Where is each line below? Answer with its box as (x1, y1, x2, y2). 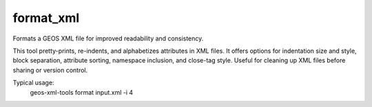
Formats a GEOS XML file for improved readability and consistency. (12, 34, 204, 43)
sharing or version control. (12, 66, 88, 74)
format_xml (12, 10, 80, 25)
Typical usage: (12, 79, 54, 87)
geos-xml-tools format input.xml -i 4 (30, 88, 134, 96)
